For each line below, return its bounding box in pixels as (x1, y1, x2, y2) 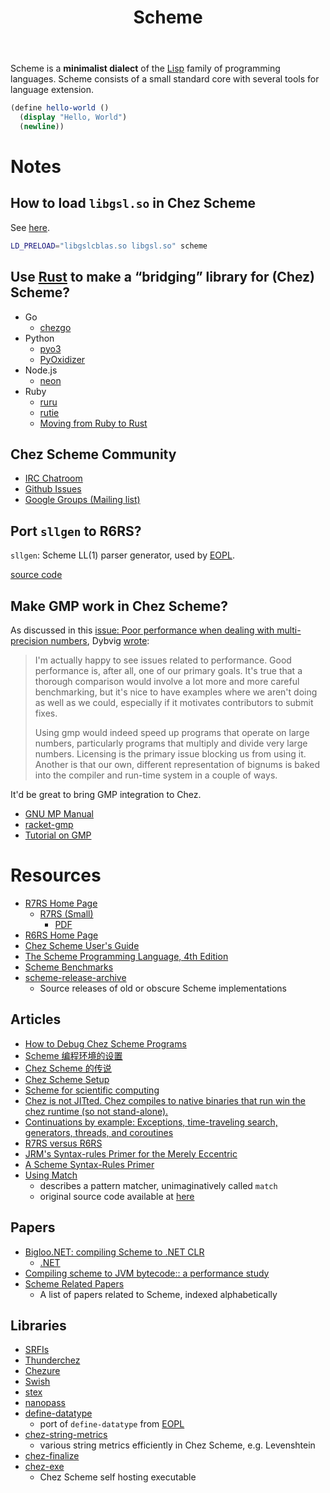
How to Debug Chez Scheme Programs (24, 1037, 187, 1050)
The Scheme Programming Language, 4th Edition (24, 950, 229, 962)
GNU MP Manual (24, 807, 94, 820)
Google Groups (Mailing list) (24, 494, 141, 506)
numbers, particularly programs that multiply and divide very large (34, 737, 308, 749)
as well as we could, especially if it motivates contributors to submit (34, 696, 314, 708)
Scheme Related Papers (24, 1277, 125, 1290)
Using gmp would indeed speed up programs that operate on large (34, 726, 310, 738)
